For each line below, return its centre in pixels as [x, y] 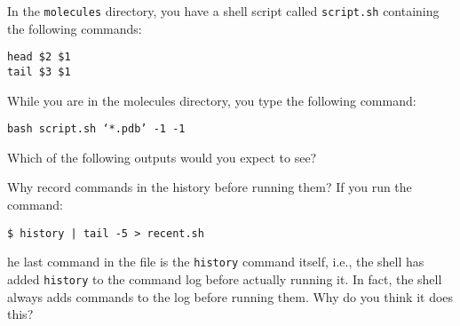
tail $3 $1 [39, 72]
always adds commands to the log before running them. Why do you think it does [230, 296]
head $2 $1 [39, 57]
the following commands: [75, 28]
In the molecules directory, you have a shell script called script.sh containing [223, 11]
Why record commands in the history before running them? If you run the [210, 187]
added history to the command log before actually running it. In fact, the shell [225, 278]
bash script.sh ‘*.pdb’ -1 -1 [96, 129]
